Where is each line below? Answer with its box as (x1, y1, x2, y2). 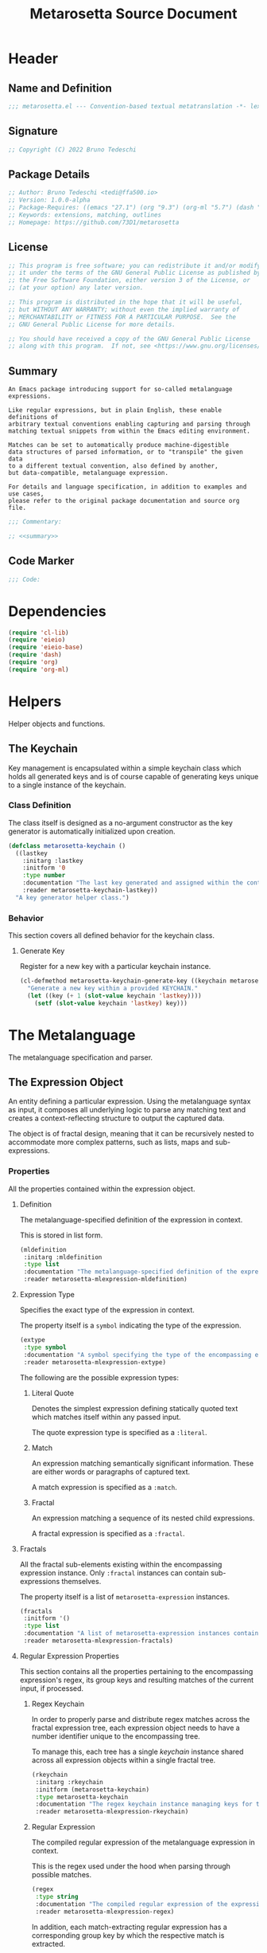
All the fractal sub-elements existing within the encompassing (19, 1559, 222, 1569)
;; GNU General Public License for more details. (8, 320, 176, 328)
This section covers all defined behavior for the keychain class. (8, 931, 215, 940)
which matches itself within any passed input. (31, 1412, 181, 1422)
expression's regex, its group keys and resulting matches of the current (19, 1675, 254, 1684)
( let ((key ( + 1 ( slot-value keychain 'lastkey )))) (27, 991, 202, 1000)
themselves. (61, 1576, 102, 1586)
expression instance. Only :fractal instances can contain (19, 1567, 209, 1578)
